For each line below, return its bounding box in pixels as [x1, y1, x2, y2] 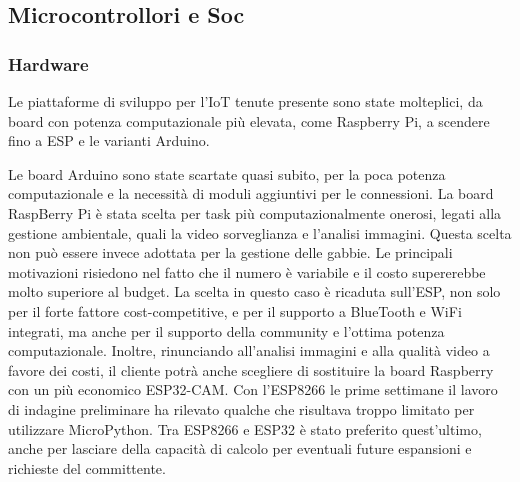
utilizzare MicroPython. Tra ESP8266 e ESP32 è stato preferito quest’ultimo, [8, 418, 482, 439]
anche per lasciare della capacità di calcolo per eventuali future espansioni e [8, 438, 472, 459]
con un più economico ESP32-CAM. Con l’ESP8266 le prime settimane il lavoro [8, 379, 498, 400]
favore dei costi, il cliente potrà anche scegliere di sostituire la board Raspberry [8, 359, 494, 380]
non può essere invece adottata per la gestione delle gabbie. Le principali [8, 242, 453, 263]
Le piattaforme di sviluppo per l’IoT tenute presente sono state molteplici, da [8, 91, 483, 111]
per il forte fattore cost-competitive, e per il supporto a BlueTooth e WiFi [8, 300, 462, 321]
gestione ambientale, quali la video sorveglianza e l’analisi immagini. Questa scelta [8, 222, 512, 243]
